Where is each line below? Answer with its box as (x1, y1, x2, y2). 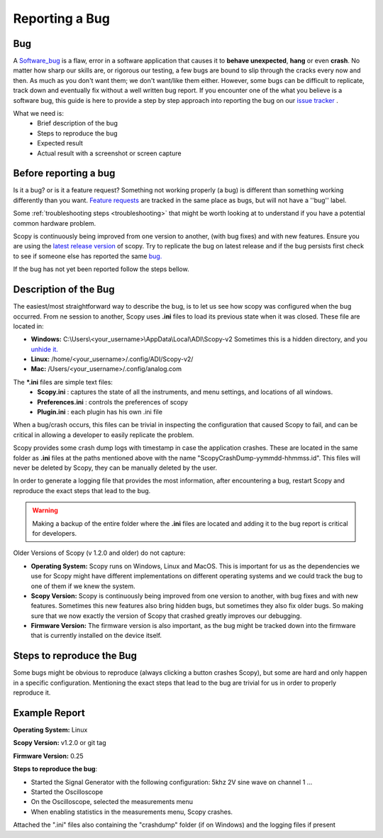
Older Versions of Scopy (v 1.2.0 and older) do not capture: (13, 548, 186, 557)
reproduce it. (13, 688, 51, 697)
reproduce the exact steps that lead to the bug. (13, 486, 151, 495)
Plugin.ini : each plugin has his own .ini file (37, 408, 163, 417)
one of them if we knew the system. (30, 582, 136, 590)
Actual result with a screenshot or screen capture (37, 149, 182, 158)
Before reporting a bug (13, 167, 116, 180)
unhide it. (30, 345, 58, 353)
